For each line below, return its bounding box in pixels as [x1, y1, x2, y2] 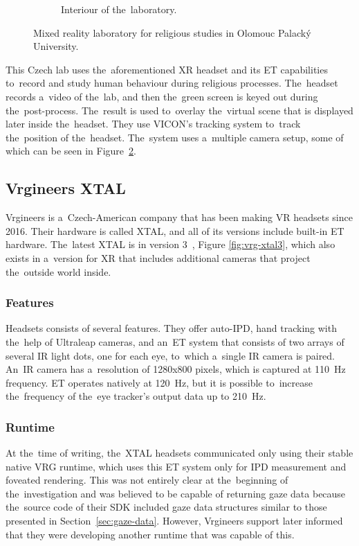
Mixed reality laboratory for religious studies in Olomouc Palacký [33, 25, 311, 39]
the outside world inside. [6, 264, 111, 279]
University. [33, 39, 79, 53]
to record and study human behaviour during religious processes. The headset [6, 76, 338, 90]
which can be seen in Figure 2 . [6, 143, 136, 158]
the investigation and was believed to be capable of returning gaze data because [6, 486, 346, 500]
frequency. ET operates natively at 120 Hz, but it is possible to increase [6, 375, 313, 389]
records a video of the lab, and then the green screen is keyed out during [6, 89, 318, 103]
